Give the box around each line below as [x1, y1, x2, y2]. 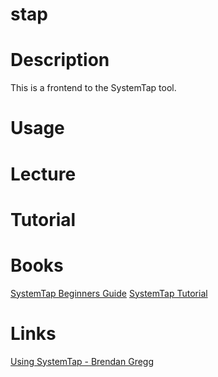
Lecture [10, 163, 77, 185]
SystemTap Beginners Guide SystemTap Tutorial [10, 287, 208, 299]
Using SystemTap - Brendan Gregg [10, 355, 154, 367]
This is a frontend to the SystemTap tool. [10, 82, 177, 94]
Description [10, 49, 110, 72]
